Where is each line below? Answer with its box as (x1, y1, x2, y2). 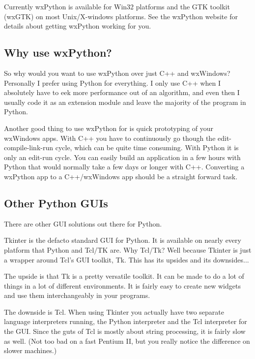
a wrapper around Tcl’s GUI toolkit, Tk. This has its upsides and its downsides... (4, 254, 249, 264)
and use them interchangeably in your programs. (4, 290, 150, 300)
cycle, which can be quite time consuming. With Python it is (55, 142, 239, 153)
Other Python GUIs (4, 195, 108, 210)
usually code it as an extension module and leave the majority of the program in (4, 97, 246, 107)
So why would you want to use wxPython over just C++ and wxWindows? (4, 67, 230, 78)
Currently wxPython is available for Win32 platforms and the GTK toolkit (4, 1, 230, 11)
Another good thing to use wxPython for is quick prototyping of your (4, 123, 214, 133)
